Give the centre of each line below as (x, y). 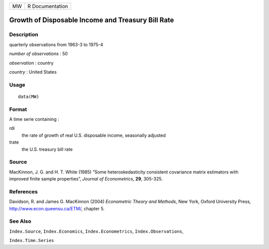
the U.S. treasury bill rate (47, 149)
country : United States (33, 72)
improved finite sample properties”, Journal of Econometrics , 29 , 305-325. (86, 179)
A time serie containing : (34, 119)
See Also (20, 221)
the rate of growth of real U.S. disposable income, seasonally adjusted (94, 135)
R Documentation (48, 6)
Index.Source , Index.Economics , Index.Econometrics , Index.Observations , (96, 231)
